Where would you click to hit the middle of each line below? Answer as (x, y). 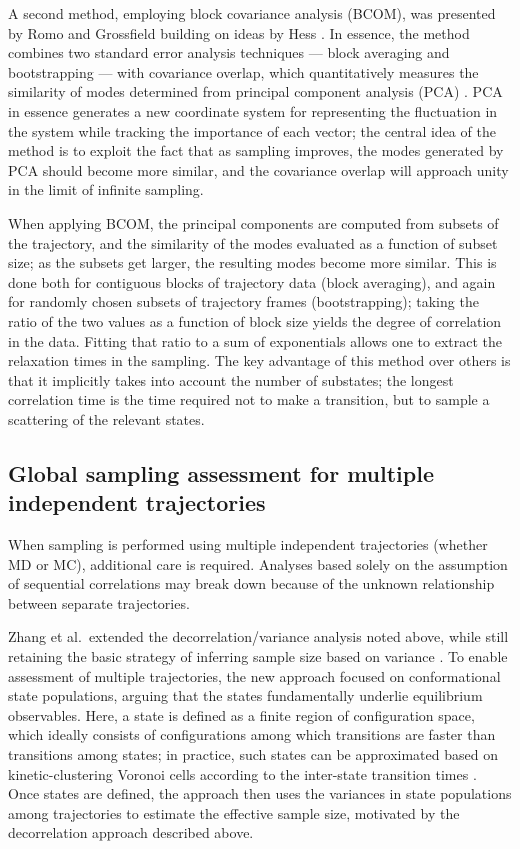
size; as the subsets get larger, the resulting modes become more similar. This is (252, 262)
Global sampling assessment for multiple (221, 472)
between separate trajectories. (99, 602)
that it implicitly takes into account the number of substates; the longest (231, 379)
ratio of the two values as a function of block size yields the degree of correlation (255, 320)
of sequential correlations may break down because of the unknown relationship (251, 583)
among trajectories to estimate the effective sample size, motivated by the (234, 812)
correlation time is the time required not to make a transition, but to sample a (249, 399)
